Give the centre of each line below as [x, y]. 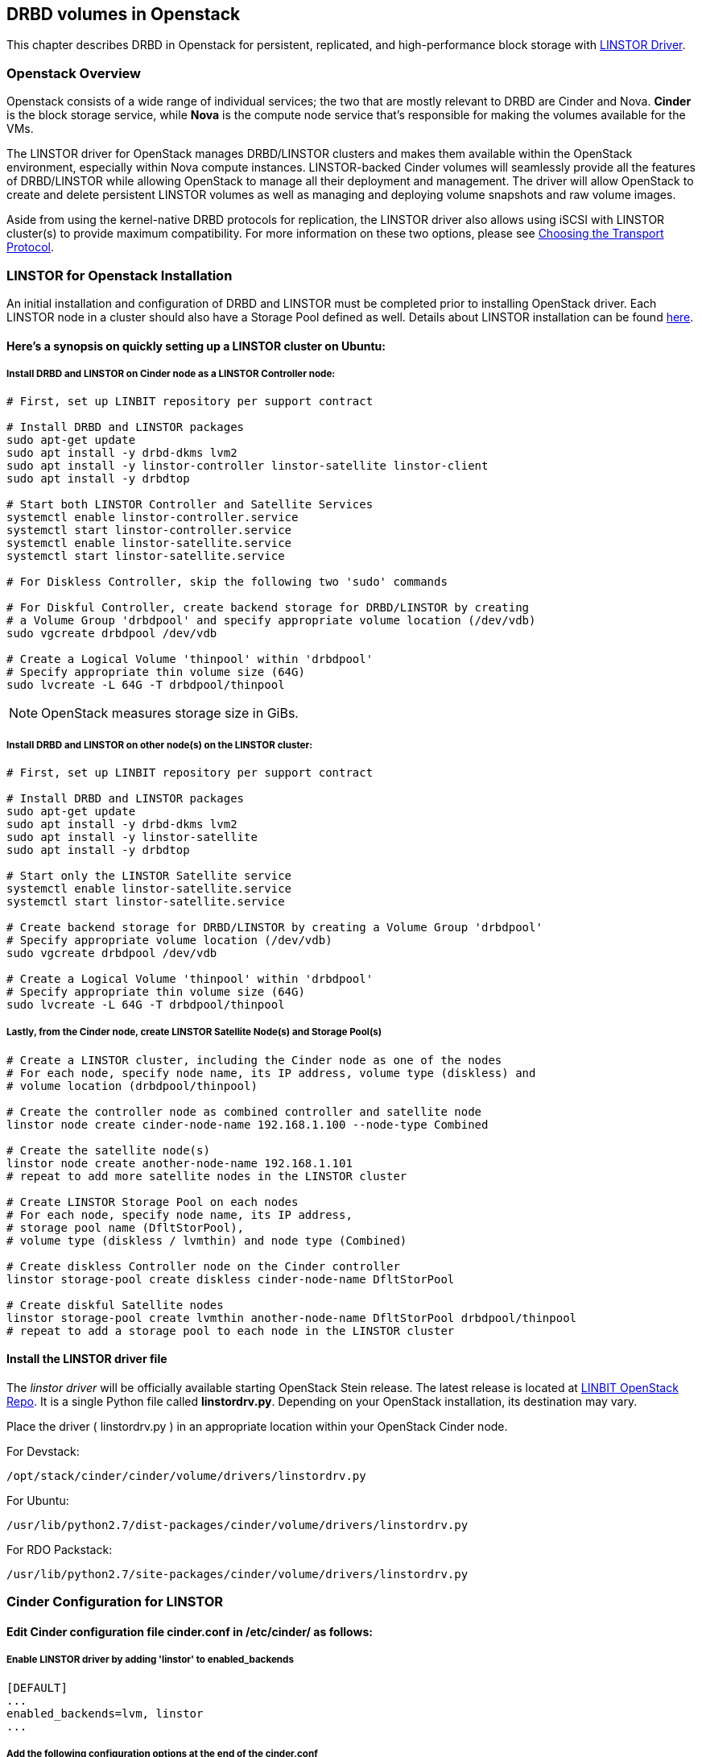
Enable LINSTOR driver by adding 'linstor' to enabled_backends [150, 1660]
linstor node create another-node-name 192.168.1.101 [180, 1163]
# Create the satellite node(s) [108, 1150]
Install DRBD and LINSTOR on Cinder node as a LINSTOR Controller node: [171, 373]
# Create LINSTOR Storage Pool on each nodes [153, 1202]
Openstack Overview [74, 73]
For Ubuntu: [38, 1501]
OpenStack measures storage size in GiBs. [170, 713]
